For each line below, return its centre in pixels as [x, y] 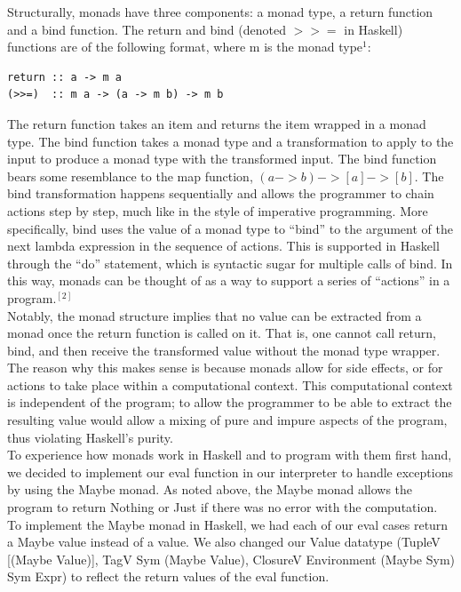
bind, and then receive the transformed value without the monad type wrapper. [224, 350]
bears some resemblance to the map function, [130, 176]
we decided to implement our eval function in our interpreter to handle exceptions [230, 472]
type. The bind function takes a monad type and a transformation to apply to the [230, 141]
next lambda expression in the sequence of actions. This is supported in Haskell [223, 246]
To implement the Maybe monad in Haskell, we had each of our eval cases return [228, 524]
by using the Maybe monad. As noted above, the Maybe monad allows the [210, 489]
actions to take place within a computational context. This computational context [230, 384]
